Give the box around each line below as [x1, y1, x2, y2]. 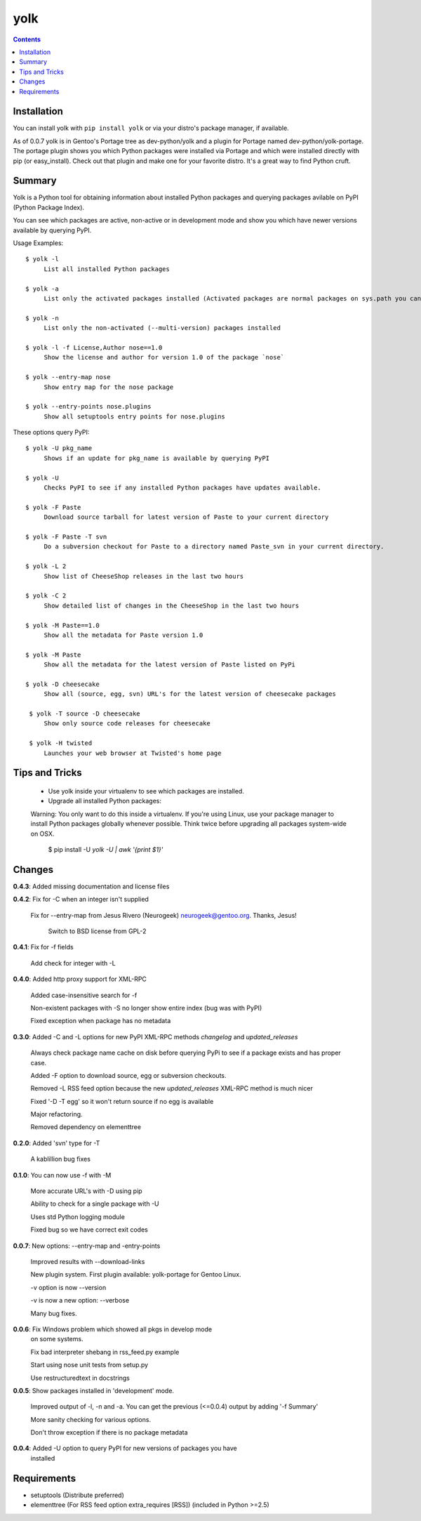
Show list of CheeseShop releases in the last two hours [44, 572, 244, 580]
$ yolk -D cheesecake [25, 680, 100, 688]
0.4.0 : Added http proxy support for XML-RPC [13, 975, 147, 983]
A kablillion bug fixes [30, 1155, 91, 1164]
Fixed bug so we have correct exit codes [30, 1225, 149, 1234]
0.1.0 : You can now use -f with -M [13, 1171, 112, 1179]
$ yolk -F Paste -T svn [25, 532, 107, 541]
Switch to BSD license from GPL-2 [48, 927, 147, 935]
